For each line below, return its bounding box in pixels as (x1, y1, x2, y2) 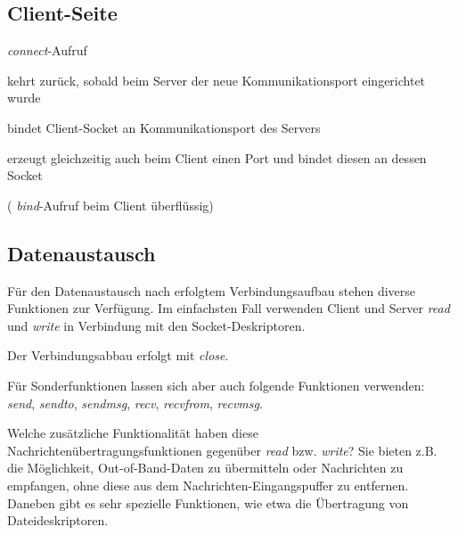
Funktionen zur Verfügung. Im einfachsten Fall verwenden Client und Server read (7, 299, 450, 317)
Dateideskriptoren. (7, 511, 109, 530)
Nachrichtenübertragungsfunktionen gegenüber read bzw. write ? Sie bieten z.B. (7, 440, 438, 459)
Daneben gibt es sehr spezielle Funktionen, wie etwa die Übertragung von (7, 493, 409, 512)
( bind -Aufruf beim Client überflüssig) (7, 195, 214, 214)
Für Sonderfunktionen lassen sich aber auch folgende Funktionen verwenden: (7, 375, 425, 394)
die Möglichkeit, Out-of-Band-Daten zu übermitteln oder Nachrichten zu (7, 458, 404, 477)
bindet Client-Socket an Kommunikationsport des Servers (7, 118, 321, 136)
